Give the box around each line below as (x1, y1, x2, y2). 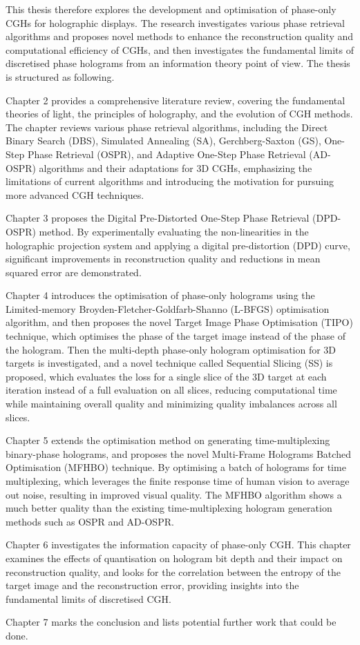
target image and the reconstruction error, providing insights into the (6, 578, 299, 593)
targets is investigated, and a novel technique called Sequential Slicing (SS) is (6, 356, 333, 370)
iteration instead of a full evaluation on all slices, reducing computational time (6, 383, 337, 397)
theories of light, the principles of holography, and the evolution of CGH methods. (6, 106, 353, 121)
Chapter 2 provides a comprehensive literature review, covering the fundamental (6, 93, 345, 107)
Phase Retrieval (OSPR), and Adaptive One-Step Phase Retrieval (27, 146, 306, 161)
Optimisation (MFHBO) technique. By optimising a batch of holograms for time (6, 460, 346, 474)
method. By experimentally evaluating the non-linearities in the (39, 224, 309, 238)
